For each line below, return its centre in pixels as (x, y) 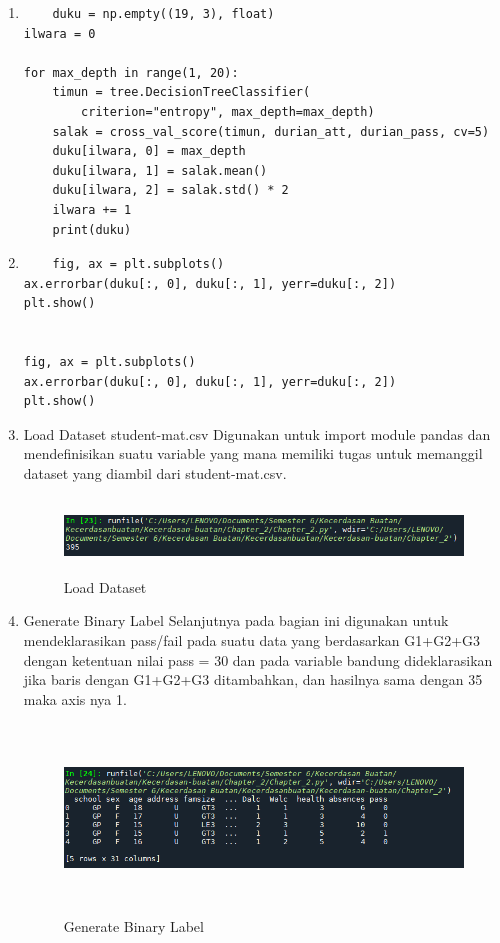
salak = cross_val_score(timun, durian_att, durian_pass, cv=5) (271, 131)
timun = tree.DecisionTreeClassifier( (181, 92)
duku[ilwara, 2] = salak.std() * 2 (170, 190)
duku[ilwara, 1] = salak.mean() (160, 170)
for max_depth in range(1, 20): (131, 72)
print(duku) (92, 229)
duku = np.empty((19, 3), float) (163, 14)
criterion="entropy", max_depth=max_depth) (228, 111)
